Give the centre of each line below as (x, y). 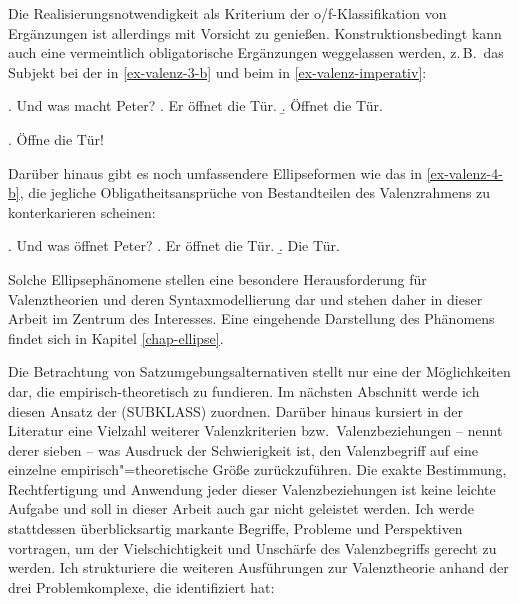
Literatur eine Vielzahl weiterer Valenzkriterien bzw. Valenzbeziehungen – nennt (255, 430)
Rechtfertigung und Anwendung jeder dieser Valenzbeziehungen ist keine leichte (252, 488)
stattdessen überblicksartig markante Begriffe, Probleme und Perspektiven (235, 528)
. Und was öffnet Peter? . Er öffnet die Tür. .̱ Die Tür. (174, 245)
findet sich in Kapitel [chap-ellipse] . (116, 337)
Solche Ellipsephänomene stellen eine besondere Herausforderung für (217, 278)
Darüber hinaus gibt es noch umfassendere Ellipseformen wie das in (215, 172)
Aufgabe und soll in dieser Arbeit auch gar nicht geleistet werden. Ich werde (241, 508)
